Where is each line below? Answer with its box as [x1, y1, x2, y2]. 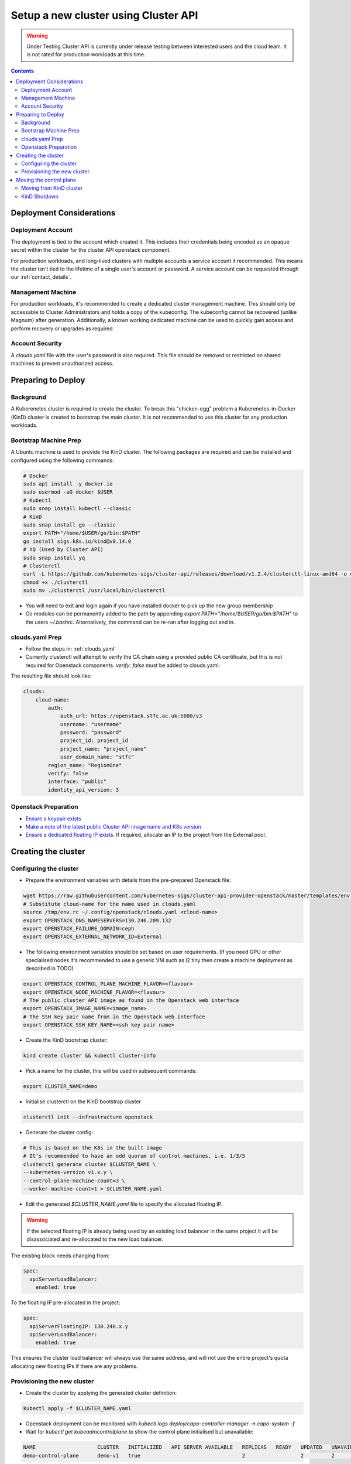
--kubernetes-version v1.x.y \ [23, 1169, 113, 1176]
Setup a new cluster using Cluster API [11, 9, 198, 22]
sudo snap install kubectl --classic [23, 505, 132, 512]
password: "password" [60, 729, 122, 736]
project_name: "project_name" [60, 745, 147, 752]
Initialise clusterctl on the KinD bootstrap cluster [25, 1098, 142, 1105]
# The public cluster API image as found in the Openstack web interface [23, 997, 239, 1004]
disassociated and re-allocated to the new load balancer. [26, 1236, 164, 1243]
